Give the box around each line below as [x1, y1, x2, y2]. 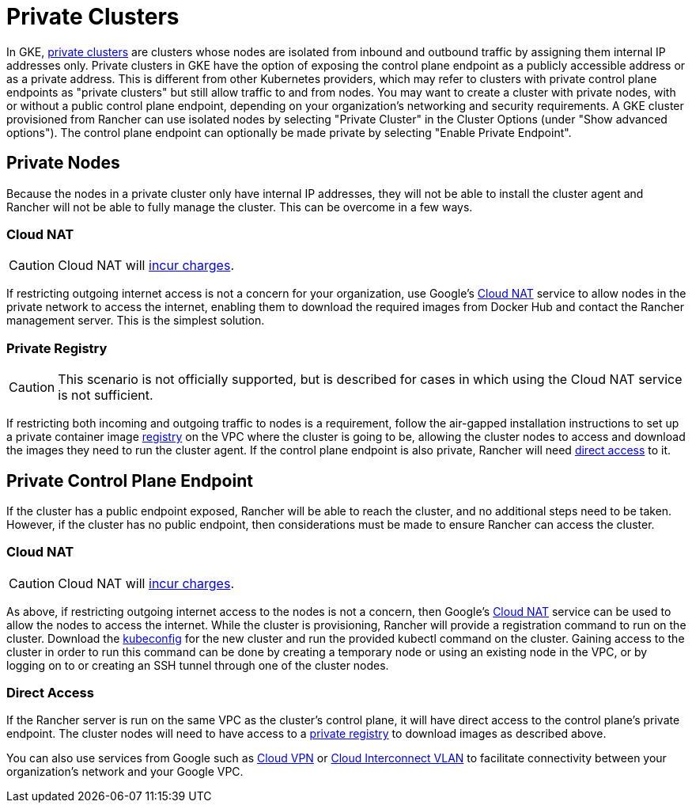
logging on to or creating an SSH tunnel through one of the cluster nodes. [6, 658, 389, 672]
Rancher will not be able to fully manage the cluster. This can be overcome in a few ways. [6, 199, 473, 214]
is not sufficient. [58, 387, 153, 404]
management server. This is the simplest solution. [6, 313, 265, 328]
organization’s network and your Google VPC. [6, 765, 244, 779]
